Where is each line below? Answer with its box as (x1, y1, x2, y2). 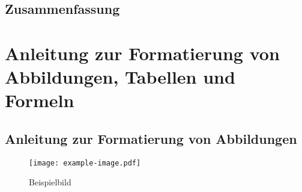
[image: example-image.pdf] (29, 158, 141, 167)
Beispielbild (29, 176, 71, 188)
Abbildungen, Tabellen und (5, 64, 235, 89)
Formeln (5, 88, 74, 113)
